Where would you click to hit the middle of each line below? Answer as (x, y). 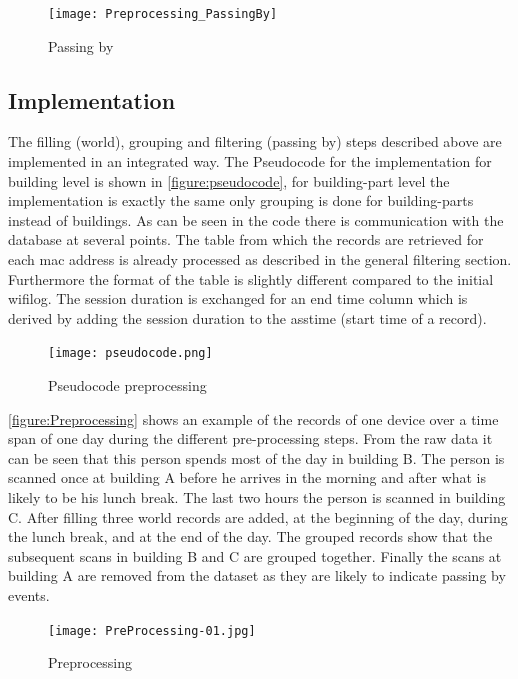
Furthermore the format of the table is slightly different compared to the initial (251, 278)
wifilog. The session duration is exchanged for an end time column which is (238, 298)
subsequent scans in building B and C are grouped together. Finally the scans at (255, 555)
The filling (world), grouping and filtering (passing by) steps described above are (255, 141)
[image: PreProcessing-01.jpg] (152, 630)
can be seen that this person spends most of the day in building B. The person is (256, 457)
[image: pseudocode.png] (130, 353)
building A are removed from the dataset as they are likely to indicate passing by (257, 575)
